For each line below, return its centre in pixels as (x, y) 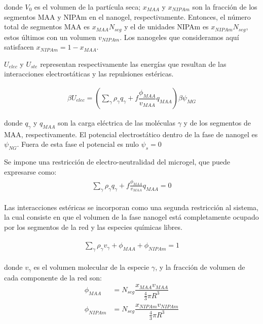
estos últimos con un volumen (50, 37)
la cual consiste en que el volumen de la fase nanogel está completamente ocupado (131, 217)
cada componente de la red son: (53, 277)
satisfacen (19, 47)
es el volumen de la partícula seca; (87, 7)
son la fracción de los (225, 7)
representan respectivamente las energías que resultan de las (133, 64)
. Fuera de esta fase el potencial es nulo (78, 144)
